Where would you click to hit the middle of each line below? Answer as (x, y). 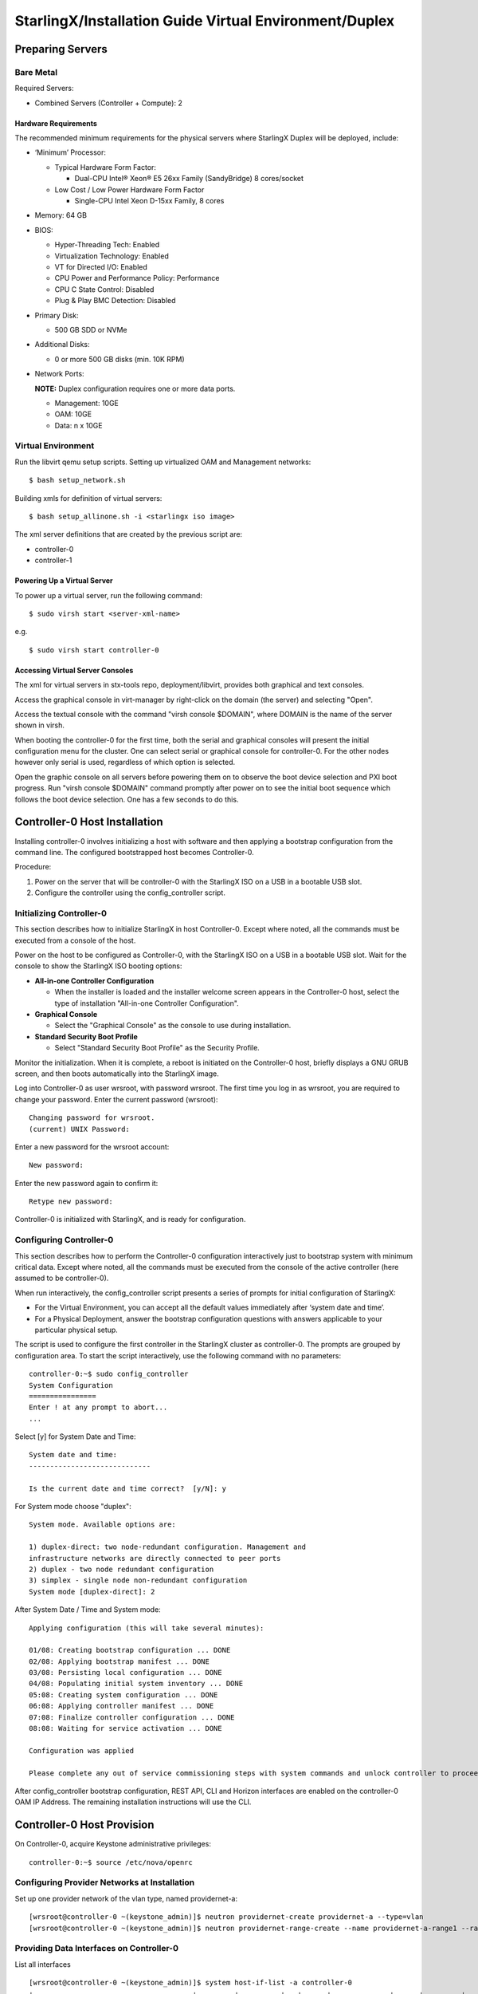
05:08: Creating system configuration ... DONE (123, 1695)
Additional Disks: (63, 345)
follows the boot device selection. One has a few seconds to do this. (127, 799)
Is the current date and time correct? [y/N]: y (128, 1488)
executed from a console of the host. (75, 940)
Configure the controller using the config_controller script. (130, 893)
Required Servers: (45, 89)
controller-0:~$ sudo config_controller (109, 1374)
